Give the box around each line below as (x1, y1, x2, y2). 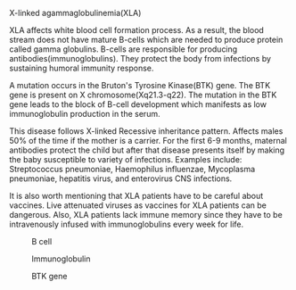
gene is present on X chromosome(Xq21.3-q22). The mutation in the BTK (9, 89, 277, 100)
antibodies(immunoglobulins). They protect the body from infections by (9, 54, 272, 63)
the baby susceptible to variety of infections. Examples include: (9, 154, 243, 164)
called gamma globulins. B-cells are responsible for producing (9, 44, 238, 54)
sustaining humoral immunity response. (9, 62, 154, 73)
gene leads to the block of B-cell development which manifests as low (9, 99, 267, 110)
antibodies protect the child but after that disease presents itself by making (9, 145, 285, 155)
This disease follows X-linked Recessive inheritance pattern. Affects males (9, 126, 284, 137)
